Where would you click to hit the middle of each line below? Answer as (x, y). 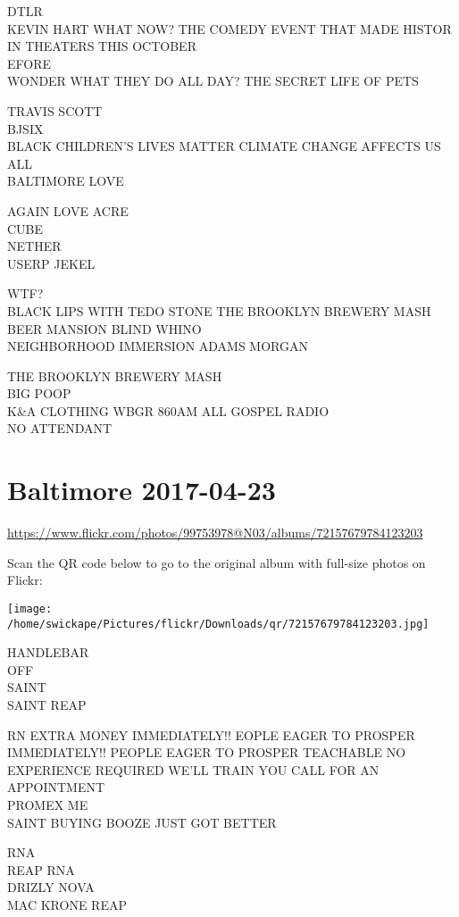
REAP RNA (41, 869)
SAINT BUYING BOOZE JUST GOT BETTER (142, 822)
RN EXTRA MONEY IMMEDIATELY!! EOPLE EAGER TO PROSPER (211, 734)
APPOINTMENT (56, 787)
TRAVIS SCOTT (55, 110)
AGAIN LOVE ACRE (68, 210)
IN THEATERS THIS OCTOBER (102, 46)
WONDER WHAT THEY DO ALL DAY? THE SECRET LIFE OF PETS (213, 81)
